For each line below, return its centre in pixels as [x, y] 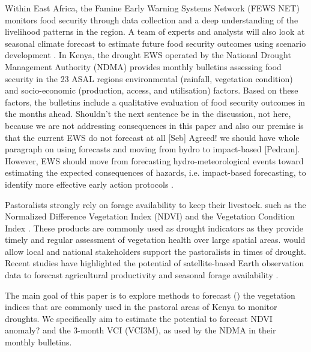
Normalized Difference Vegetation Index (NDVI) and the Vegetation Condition [150, 216]
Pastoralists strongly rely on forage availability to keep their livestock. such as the [155, 204]
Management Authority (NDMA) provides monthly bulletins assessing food [143, 66]
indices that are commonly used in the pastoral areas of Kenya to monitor [141, 307]
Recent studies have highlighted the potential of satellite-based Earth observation [155, 263]
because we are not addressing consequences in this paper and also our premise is [154, 125]
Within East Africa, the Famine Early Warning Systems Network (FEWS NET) [152, 8]
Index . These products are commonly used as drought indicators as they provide [154, 228]
